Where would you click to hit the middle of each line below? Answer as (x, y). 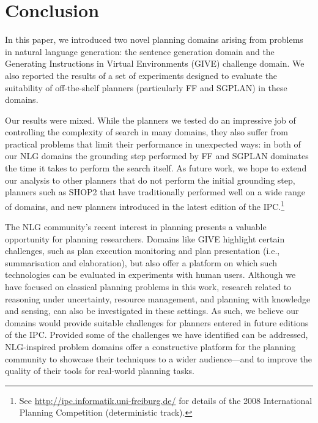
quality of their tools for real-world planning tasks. (100, 371)
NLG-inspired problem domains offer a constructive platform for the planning (150, 347)
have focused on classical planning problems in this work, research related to (148, 287)
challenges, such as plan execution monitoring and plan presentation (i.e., (142, 251)
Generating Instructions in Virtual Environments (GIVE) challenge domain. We (155, 63)
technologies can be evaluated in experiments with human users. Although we (150, 275)
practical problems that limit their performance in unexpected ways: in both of (153, 144)
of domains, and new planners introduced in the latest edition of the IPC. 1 (145, 205)
